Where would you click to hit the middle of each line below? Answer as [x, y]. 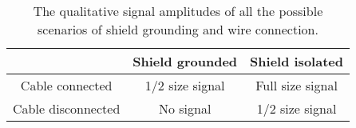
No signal [185, 108]
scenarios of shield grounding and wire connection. [178, 29]
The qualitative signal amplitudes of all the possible [178, 11]
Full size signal [297, 85]
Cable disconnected [67, 108]
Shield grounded [185, 61]
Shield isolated [297, 61]
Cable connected [66, 85]
